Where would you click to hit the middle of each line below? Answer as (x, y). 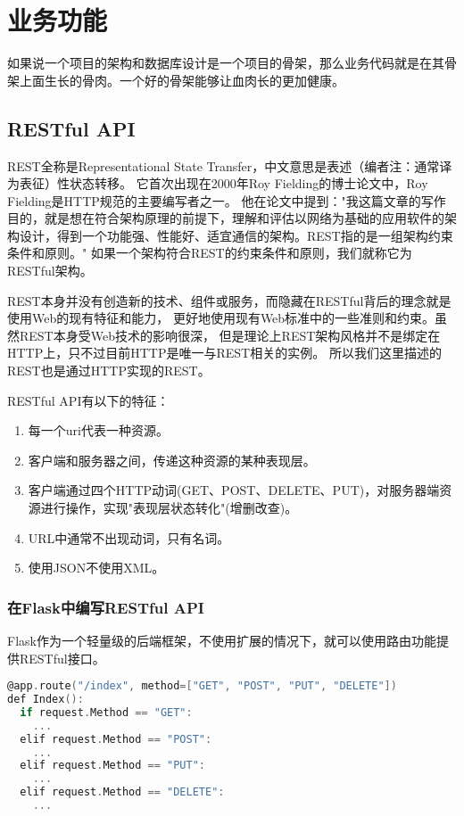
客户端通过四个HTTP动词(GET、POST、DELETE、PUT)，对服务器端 (234, 490)
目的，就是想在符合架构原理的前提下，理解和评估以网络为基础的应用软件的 (226, 218)
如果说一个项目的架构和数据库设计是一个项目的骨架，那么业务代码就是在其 (226, 63)
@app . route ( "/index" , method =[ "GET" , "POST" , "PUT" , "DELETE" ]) (202, 686)
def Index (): (46, 700)
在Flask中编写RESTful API (106, 607)
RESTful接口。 (62, 658)
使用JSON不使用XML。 (96, 568)
